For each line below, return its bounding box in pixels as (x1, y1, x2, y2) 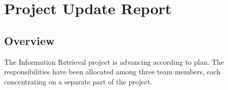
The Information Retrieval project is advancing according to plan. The (4, 56, 224, 67)
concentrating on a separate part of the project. (4, 76, 153, 86)
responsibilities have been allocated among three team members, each (4, 66, 221, 77)
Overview (4, 32, 55, 48)
